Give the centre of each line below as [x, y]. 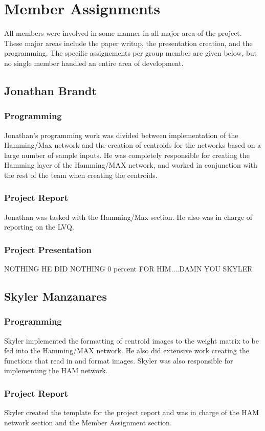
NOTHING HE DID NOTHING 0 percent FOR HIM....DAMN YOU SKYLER [128, 269]
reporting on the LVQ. [39, 227]
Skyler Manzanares [56, 296]
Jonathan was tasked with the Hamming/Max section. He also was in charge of [128, 217]
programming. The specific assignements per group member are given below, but [131, 53]
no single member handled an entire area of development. [94, 63]
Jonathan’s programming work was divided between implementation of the [121, 135]
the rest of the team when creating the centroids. [81, 175]
